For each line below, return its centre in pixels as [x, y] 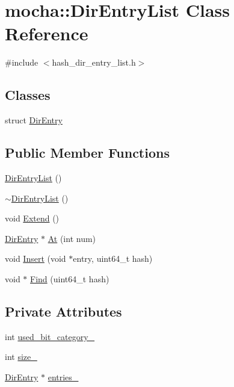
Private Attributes [63, 311]
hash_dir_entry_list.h [94, 62]
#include [22, 62]
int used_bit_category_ [50, 336]
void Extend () [32, 218]
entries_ [63, 376]
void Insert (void [35, 259]
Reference [47, 33]
